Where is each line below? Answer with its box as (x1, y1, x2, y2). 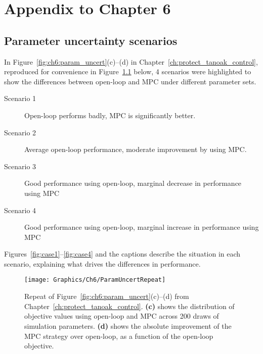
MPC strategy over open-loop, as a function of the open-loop (24, 330, 213, 341)
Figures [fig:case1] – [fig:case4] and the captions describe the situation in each (4, 248, 241, 259)
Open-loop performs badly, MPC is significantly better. (24, 110, 196, 120)
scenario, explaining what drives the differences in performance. (4, 258, 201, 269)
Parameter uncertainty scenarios (4, 32, 178, 48)
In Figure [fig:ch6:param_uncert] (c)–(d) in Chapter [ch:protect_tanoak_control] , (4, 56, 258, 67)
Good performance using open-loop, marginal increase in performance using (24, 222, 259, 232)
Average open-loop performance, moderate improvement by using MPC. (24, 144, 247, 155)
